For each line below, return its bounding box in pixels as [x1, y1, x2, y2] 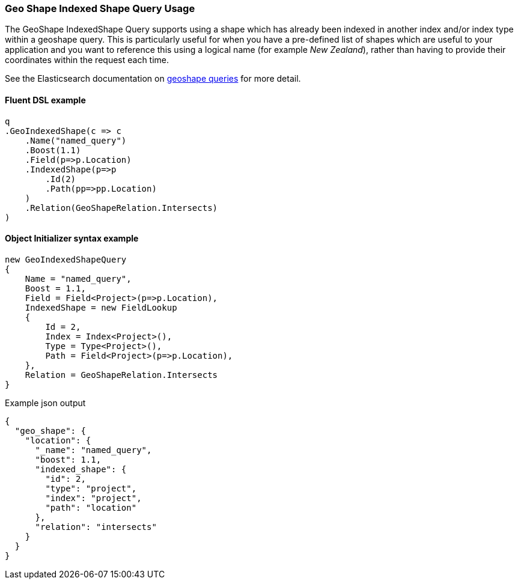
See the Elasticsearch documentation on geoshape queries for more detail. [5, 73, 301, 84]
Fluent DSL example [5, 94, 86, 105]
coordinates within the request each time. [5, 55, 169, 65]
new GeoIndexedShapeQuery [5, 254, 127, 264]
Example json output [5, 397, 86, 408]
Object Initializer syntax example [5, 233, 139, 244]
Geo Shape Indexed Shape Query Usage [5, 2, 195, 14]
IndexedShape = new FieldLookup [25, 302, 177, 312]
